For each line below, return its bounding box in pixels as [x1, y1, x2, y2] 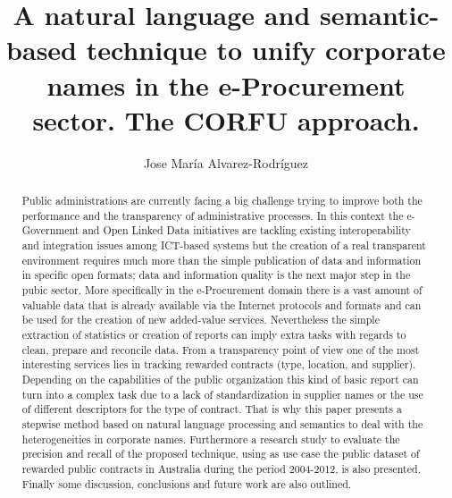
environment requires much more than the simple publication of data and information [21, 252, 422, 267]
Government [21, 223, 80, 238]
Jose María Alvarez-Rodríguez [143, 153, 309, 172]
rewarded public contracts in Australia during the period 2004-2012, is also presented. [21, 460, 421, 476]
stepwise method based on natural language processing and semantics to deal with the [21, 416, 423, 431]
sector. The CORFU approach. [32, 101, 420, 138]
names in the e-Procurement [46, 66, 406, 103]
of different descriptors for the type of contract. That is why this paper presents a [21, 401, 402, 417]
